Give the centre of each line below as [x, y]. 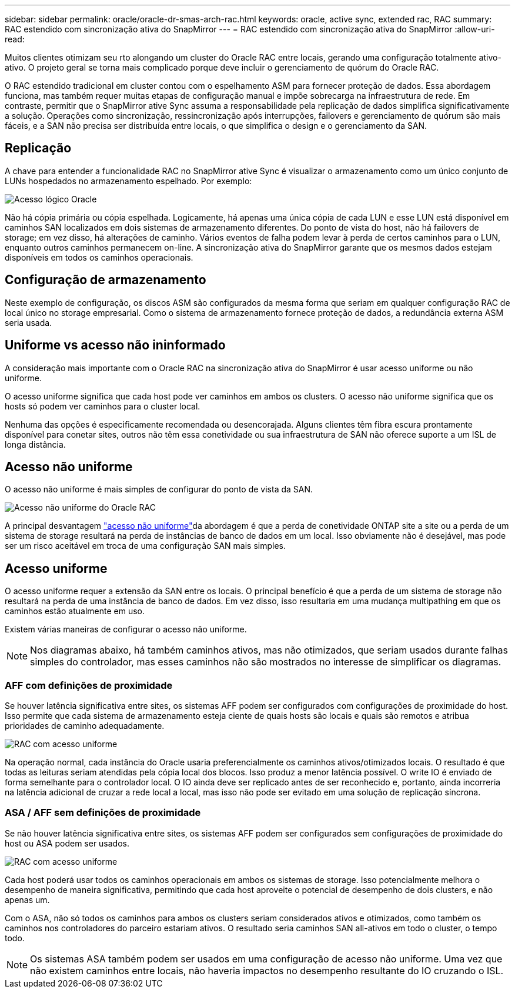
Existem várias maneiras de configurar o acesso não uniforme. [126, 629]
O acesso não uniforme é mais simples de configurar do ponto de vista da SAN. [159, 489]
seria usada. [29, 322]
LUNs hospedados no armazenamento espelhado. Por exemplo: [128, 181]
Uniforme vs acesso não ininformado [115, 345]
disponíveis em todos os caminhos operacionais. [99, 257]
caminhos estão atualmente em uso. [75, 611]
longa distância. [35, 444]
